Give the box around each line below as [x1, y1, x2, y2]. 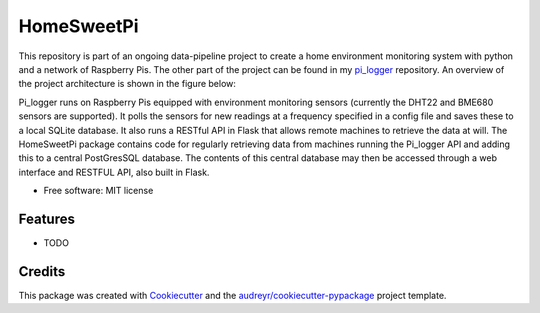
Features [18, 210, 75, 227]
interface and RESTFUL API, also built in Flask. [18, 166, 210, 178]
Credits [18, 263, 66, 280]
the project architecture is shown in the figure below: [18, 78, 237, 90]
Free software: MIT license [43, 185, 154, 197]
